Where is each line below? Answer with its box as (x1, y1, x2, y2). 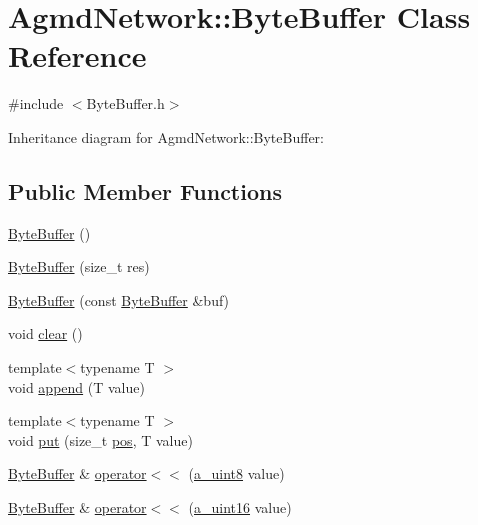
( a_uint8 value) (188, 463, 285, 484)
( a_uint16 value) (188, 497, 292, 518)
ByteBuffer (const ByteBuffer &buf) (8, 289, 230, 310)
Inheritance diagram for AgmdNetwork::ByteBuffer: (8, 126, 324, 147)
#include (8, 93, 64, 114)
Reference (8, 35, 147, 76)
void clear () (8, 323, 83, 344)
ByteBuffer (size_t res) (8, 256, 150, 277)
